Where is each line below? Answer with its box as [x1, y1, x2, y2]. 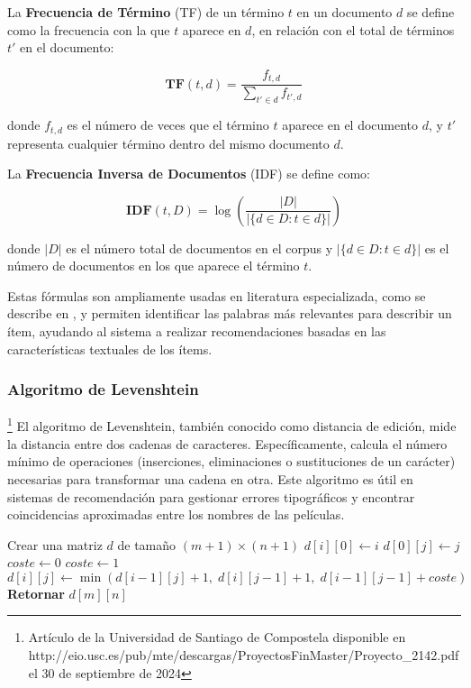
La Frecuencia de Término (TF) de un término [7, 3, 285, 21]
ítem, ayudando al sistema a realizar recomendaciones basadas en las [7, 322, 386, 341]
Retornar [7, 583, 65, 602]
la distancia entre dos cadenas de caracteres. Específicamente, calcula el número [7, 434, 448, 453]
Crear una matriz [7, 535, 103, 554]
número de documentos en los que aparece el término [7, 256, 300, 275]
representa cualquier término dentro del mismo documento [7, 133, 330, 152]
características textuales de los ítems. [7, 339, 213, 358]
